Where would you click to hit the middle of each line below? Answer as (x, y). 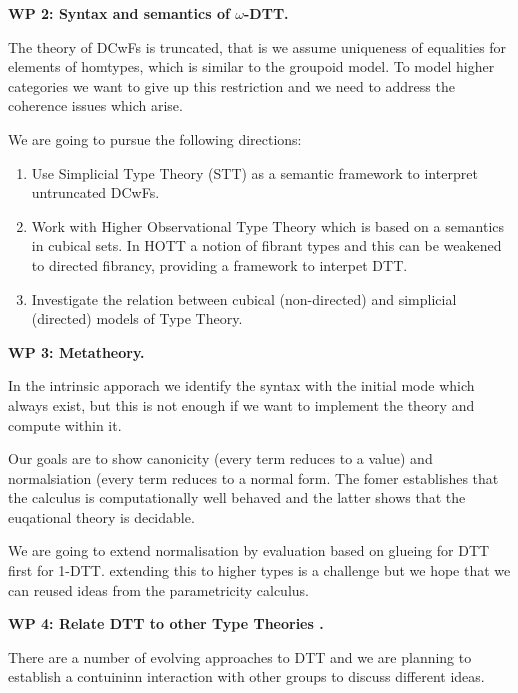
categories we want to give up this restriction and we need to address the (231, 85)
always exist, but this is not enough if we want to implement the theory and (241, 404)
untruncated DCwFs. (95, 192)
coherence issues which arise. (95, 105)
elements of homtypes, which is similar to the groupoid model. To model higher (251, 66)
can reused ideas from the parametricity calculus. (158, 589)
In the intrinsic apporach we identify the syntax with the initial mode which (241, 385)
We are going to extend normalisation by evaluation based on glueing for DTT (249, 550)
